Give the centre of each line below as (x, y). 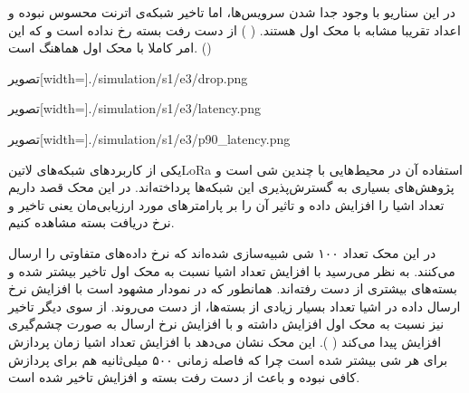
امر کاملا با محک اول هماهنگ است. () (110, 48)
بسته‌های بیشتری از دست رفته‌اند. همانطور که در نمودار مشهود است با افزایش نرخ (233, 288)
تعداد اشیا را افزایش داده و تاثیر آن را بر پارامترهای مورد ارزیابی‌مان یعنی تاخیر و (226, 204)
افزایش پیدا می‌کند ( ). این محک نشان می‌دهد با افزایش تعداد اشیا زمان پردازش (225, 341)
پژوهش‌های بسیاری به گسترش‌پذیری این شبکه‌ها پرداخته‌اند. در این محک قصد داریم (231, 187)
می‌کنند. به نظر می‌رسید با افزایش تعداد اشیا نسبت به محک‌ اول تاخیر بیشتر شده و (232, 270)
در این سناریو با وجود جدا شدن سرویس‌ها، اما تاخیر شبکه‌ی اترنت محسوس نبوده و (232, 12)
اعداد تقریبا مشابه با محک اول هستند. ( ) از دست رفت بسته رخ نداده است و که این (234, 29)
